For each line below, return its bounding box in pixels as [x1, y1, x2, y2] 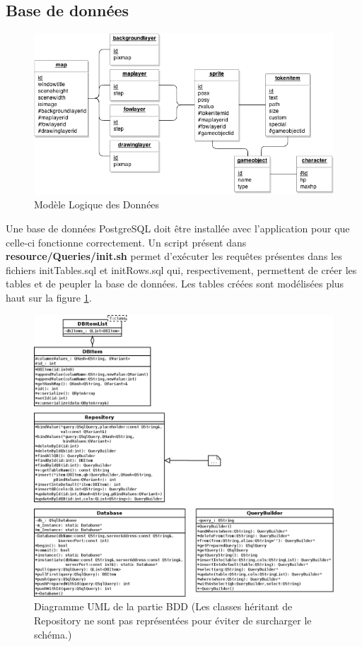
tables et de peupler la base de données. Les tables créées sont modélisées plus [6, 276, 344, 291]
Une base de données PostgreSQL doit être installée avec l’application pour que [6, 221, 350, 236]
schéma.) [34, 627, 72, 641]
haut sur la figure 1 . [6, 290, 92, 304]
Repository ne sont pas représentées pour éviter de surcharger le [34, 612, 312, 627]
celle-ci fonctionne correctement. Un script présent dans [6, 235, 247, 249]
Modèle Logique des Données [34, 197, 160, 212]
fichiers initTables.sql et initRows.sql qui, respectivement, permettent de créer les [6, 262, 357, 277]
